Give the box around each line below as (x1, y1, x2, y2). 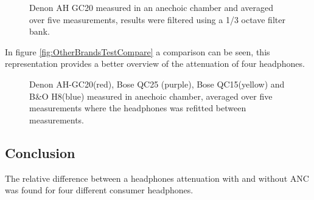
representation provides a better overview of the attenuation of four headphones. (5, 57, 305, 70)
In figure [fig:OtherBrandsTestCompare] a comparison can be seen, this (5, 45, 270, 58)
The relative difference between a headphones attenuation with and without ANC (5, 171, 309, 184)
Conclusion (5, 143, 75, 162)
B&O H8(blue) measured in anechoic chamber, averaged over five (29, 89, 273, 102)
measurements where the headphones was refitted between (29, 102, 246, 114)
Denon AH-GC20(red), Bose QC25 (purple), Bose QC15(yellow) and (29, 77, 285, 90)
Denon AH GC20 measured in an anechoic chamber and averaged (29, 1, 274, 13)
